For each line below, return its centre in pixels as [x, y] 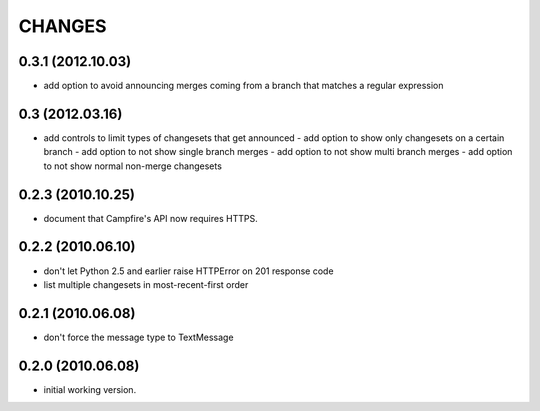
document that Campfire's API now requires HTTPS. [151, 218]
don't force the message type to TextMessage [138, 337]
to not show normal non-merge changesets [132, 166]
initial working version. [90, 389]
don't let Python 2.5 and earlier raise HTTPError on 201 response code [188, 271]
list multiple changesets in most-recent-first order [146, 284]
